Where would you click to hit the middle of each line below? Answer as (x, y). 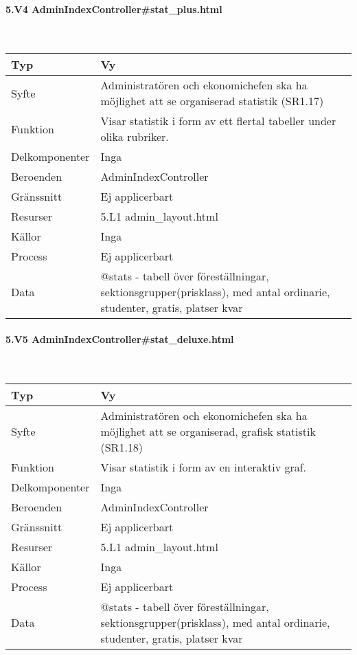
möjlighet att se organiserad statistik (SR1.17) (212, 101)
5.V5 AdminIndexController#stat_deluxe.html (120, 338)
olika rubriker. (135, 137)
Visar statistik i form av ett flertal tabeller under (218, 121)
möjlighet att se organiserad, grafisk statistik (208, 431)
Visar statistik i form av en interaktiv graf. (204, 467)
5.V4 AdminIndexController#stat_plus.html (114, 9)
